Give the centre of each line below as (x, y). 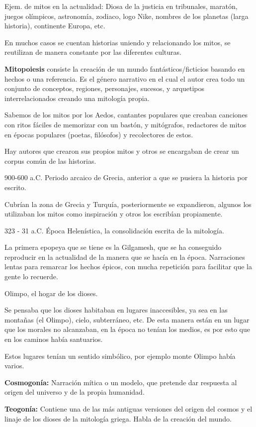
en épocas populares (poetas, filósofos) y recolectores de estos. (99, 134)
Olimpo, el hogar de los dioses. (51, 293)
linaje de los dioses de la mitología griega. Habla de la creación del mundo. (118, 418)
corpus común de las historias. (50, 160)
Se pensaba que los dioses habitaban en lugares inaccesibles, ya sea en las (116, 310)
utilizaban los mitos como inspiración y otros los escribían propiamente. (114, 214)
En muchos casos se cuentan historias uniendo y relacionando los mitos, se (118, 42)
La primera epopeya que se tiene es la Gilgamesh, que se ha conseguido (113, 247)
